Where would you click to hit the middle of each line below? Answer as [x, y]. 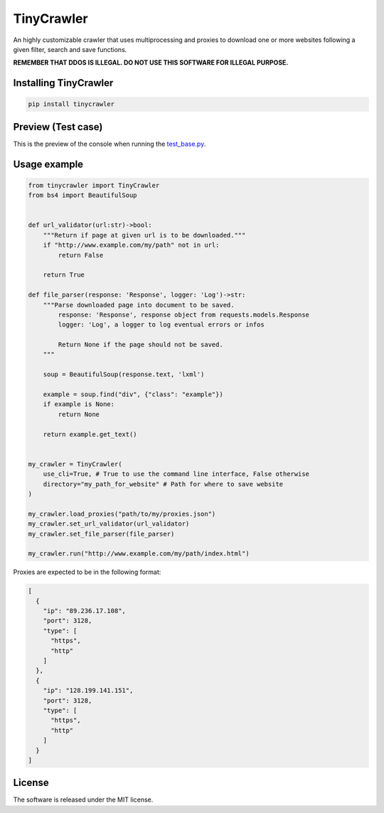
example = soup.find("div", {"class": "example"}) [133, 394]
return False [81, 255]
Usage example [48, 164]
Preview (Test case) [58, 127]
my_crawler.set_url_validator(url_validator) [109, 524]
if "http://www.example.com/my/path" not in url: [131, 245]
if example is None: [79, 404]
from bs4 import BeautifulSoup [83, 195]
